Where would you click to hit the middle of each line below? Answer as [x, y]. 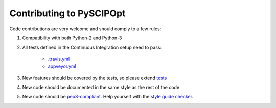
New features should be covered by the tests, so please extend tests [95, 78]
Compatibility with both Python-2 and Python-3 [72, 38]
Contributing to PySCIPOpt [67, 13]
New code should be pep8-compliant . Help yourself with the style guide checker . [108, 97]
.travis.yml [59, 59]
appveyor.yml [62, 66]
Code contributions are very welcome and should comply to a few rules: [85, 29]
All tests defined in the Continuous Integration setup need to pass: [92, 47]
